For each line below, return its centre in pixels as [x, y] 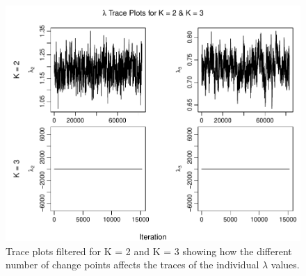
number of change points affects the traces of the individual [132, 265]
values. [285, 265]
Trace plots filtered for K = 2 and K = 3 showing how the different [149, 251]
